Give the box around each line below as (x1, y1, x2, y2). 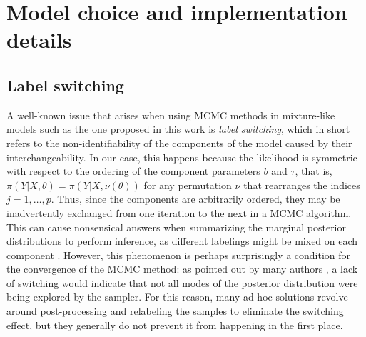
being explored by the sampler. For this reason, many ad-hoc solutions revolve (6, 289, 348, 304)
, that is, (295, 164, 332, 178)
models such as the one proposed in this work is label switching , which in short (6, 121, 350, 136)
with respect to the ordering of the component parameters (6, 164, 260, 178)
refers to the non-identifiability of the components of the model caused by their (6, 135, 352, 150)
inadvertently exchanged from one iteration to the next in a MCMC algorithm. (6, 205, 352, 220)
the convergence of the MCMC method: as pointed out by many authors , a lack (6, 261, 358, 276)
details (6, 25, 72, 54)
